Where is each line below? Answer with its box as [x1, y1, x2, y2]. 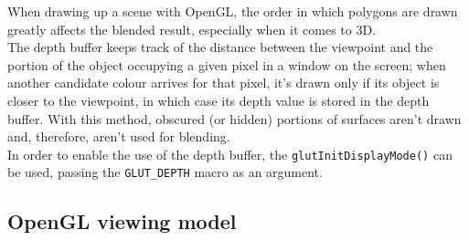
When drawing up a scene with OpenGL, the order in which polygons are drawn [7, 2, 458, 20]
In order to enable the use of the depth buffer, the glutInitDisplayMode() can [7, 144, 453, 163]
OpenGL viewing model [7, 207, 237, 235]
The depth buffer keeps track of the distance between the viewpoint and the [7, 37, 433, 57]
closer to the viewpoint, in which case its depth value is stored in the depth [7, 90, 430, 110]
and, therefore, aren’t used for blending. [7, 127, 230, 146]
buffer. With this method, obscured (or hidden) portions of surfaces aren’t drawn [7, 109, 462, 128]
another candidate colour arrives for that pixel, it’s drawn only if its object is [7, 73, 440, 92]
